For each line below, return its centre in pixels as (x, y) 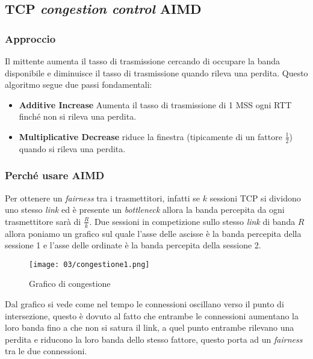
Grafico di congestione (70, 284)
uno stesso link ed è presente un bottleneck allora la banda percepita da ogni (145, 210)
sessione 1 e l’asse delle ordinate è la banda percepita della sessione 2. (133, 245)
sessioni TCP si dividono (255, 198)
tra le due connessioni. (46, 351)
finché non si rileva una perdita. (78, 116)
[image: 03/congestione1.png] (89, 264)
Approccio (30, 38)
